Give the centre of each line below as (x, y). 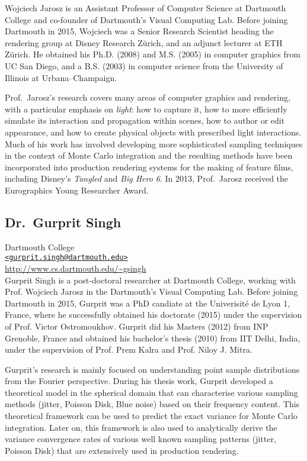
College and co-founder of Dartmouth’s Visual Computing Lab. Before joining (146, 19)
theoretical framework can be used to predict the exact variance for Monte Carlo (151, 416)
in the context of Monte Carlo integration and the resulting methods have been (149, 155)
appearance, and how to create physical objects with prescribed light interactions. (153, 132)
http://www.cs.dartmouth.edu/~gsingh (76, 268)
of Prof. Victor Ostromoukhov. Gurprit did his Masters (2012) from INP (137, 326)
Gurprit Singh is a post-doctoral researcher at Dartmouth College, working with (150, 280)
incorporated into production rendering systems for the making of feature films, (149, 167)
